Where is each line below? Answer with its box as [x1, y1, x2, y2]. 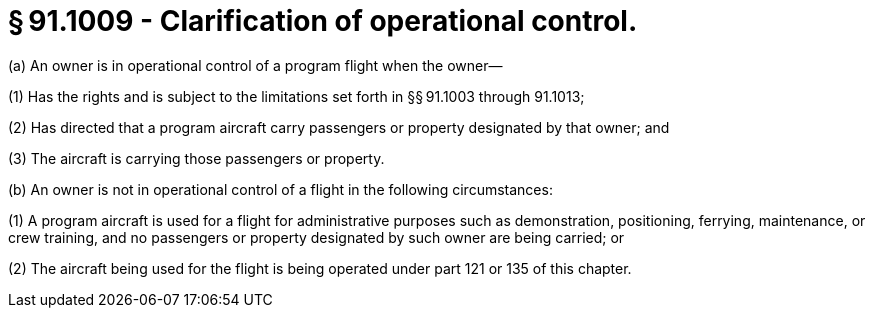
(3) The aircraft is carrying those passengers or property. [8, 149, 385, 167]
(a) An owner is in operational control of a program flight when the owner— [8, 56, 503, 74]
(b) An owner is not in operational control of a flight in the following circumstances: [8, 180, 553, 198]
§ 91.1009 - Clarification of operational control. [8, 4, 638, 38]
